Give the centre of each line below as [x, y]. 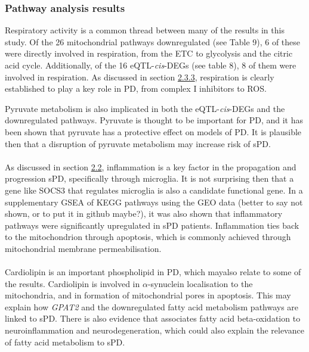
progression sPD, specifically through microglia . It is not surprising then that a [149, 178]
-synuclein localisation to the [200, 283]
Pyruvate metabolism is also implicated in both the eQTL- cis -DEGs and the [145, 108]
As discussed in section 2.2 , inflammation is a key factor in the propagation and [151, 166]
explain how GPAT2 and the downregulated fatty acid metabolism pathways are [152, 306]
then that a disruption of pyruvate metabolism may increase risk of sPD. [138, 143]
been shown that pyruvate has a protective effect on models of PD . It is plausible [153, 131]
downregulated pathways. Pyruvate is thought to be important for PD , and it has [154, 120]
